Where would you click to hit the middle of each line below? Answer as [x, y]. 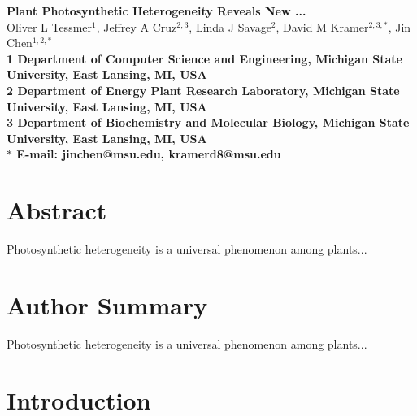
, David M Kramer [322, 26]
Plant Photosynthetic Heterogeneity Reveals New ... [156, 11]
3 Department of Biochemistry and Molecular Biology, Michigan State [208, 122]
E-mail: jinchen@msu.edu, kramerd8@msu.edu [149, 154]
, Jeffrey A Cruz [137, 26]
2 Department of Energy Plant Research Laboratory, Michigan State [203, 90]
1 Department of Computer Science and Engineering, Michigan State [204, 58]
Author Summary [107, 304]
